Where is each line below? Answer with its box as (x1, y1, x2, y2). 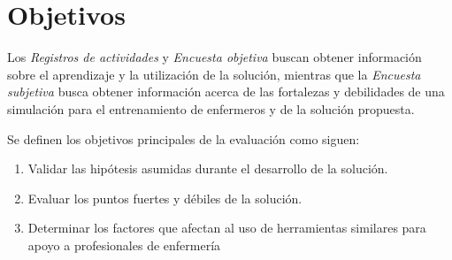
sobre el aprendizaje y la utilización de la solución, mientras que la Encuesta (7, 65, 421, 83)
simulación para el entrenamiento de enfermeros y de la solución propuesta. (7, 99, 415, 118)
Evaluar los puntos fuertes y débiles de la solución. (27, 188, 303, 207)
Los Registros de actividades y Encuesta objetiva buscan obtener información (7, 48, 422, 66)
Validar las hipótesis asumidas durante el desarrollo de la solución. (27, 159, 388, 178)
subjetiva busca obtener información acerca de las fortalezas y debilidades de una (7, 82, 445, 101)
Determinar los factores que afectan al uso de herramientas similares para (27, 218, 426, 237)
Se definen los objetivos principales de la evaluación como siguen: (7, 129, 360, 148)
